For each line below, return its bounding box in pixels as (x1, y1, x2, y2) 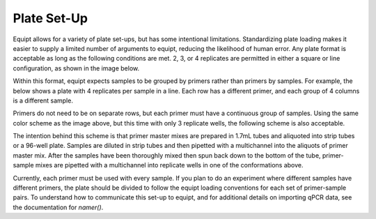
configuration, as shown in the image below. (13, 63, 139, 73)
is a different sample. (13, 96, 73, 105)
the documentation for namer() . (13, 203, 104, 211)
